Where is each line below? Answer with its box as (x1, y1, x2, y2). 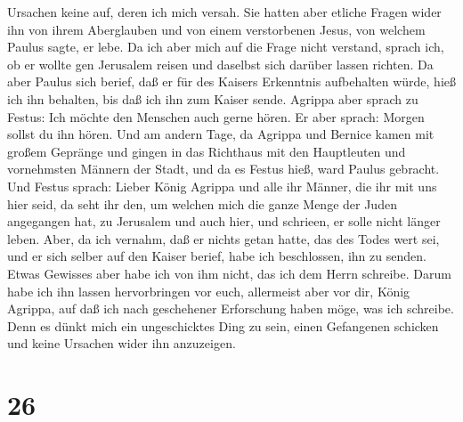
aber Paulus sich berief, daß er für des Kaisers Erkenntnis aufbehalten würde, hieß (7, 72, 456, 91)
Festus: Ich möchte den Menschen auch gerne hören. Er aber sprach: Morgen (7, 107, 425, 126)
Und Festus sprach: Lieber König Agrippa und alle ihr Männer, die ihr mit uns (7, 176, 437, 195)
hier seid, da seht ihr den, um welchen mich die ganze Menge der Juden (7, 194, 397, 213)
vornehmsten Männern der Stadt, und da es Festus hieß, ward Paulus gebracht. (7, 159, 440, 178)
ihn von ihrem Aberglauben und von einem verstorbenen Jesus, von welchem (7, 20, 426, 38)
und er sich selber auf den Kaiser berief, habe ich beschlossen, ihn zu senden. (7, 247, 426, 265)
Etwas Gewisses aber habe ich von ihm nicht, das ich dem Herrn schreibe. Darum (7, 264, 451, 282)
